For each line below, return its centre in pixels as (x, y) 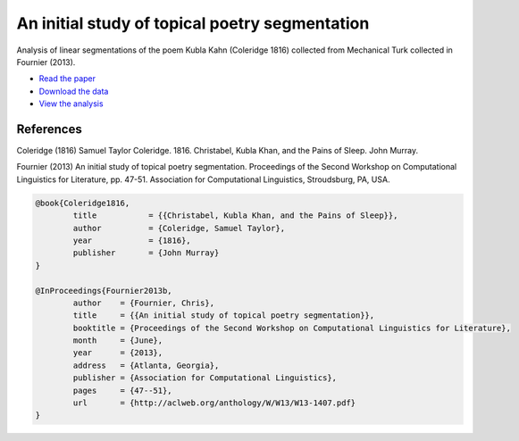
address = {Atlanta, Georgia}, (146, 365)
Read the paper (67, 79)
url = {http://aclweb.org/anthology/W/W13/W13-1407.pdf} (214, 403)
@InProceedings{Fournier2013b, (104, 291)
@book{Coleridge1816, (83, 203)
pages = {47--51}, (123, 390)
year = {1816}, (132, 240)
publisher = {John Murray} (146, 253)
